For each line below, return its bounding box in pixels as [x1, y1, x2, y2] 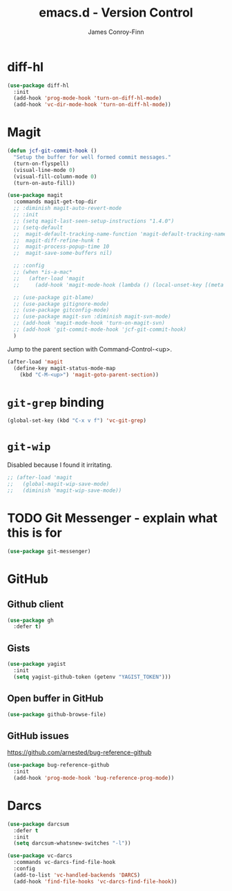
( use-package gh [7, 617, 54, 624]
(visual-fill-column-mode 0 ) [13, 173, 97, 180]
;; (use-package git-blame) [13, 294, 95, 301]
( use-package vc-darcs [7, 852, 72, 859]
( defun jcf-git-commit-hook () [7, 147, 97, 155]
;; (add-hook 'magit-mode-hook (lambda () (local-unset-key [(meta [13, 281, 224, 288]
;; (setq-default [13, 224, 64, 231]
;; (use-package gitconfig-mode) [13, 307, 110, 314]
